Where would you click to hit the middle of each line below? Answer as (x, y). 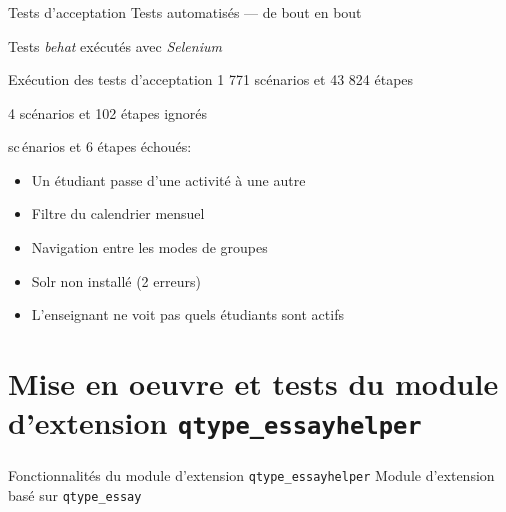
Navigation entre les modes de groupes (149, 247)
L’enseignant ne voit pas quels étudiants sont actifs (187, 314)
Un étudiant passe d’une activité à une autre (168, 179)
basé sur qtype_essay (75, 495)
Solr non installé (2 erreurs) (116, 280)
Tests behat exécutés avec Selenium (115, 45)
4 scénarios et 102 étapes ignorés (108, 112)
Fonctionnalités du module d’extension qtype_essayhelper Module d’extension (251, 475)
